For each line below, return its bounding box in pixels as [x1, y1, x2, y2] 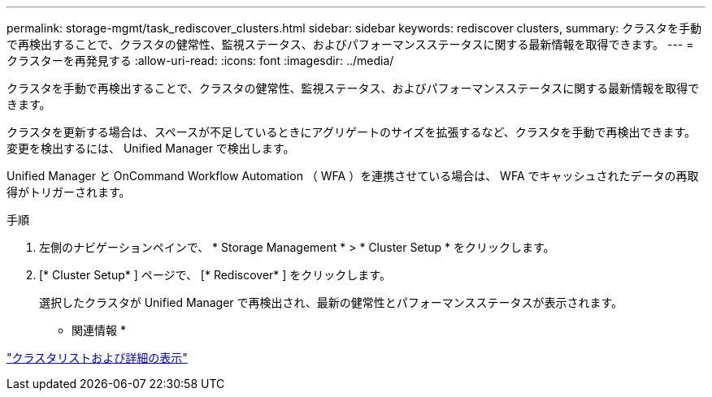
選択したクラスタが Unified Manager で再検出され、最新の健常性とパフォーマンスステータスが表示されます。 [39, 296, 623, 309]
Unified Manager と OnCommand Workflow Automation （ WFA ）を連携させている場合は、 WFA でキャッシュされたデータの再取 [7, 169, 699, 183]
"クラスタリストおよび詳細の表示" [7, 351, 188, 365]
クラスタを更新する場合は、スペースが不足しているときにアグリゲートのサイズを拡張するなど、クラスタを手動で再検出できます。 [7, 125, 697, 139]
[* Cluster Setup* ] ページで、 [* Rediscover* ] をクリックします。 [39, 268, 391, 282]
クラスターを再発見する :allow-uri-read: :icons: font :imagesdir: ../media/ [7, 54, 394, 67]
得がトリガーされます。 [7, 185, 131, 199]
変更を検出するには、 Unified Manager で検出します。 [7, 141, 295, 155]
